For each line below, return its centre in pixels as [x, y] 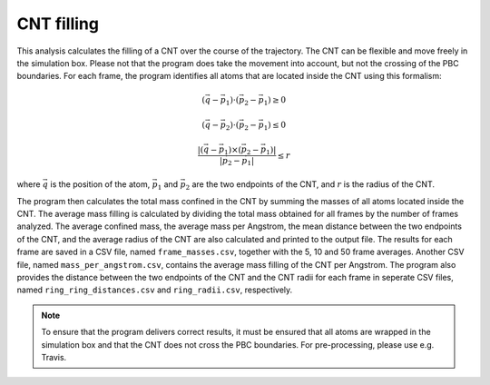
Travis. [54, 357]
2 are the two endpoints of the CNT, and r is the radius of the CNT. [310, 186]
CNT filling [58, 24]
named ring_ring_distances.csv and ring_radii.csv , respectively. [155, 290]
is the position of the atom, [100, 184]
